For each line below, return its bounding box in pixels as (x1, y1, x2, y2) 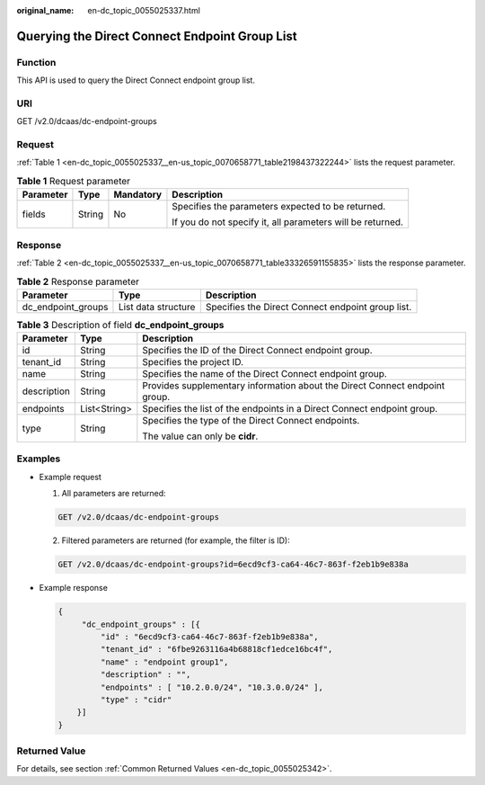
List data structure (118, 300, 196, 313)
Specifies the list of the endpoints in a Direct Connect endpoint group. (142, 403, 438, 415)
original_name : (16, 5, 75, 15)
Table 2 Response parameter (16, 275, 139, 288)
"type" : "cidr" (100, 694, 172, 705)
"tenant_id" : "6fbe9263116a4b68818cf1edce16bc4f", (100, 644, 333, 655)
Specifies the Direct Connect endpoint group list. (205, 300, 412, 313)
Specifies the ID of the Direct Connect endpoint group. (142, 344, 373, 357)
